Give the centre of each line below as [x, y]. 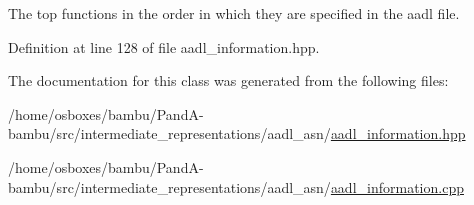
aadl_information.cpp [397, 186]
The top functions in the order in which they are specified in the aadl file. [234, 13]
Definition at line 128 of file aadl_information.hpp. [164, 46]
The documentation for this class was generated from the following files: [228, 80]
